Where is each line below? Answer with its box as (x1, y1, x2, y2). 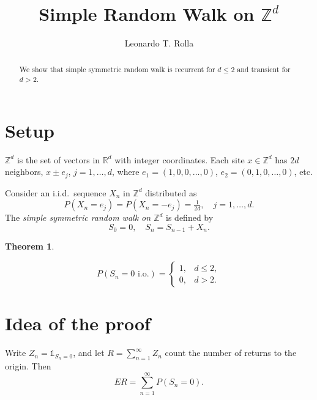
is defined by (166, 211, 214, 224)
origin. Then (5, 359, 51, 372)
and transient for (237, 64, 291, 74)
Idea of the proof (5, 311, 151, 336)
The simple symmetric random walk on (5, 211, 151, 224)
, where (112, 165, 140, 178)
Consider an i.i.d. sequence (5, 186, 106, 199)
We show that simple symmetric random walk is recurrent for (19, 64, 215, 74)
